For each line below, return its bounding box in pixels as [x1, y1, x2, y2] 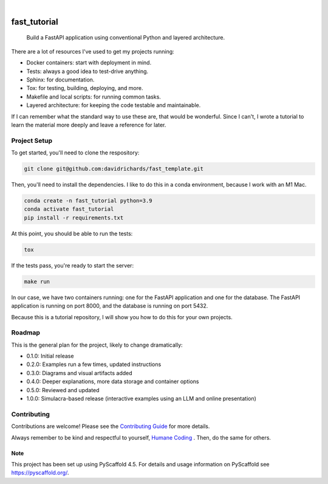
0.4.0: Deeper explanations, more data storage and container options [26, 378, 199, 385]
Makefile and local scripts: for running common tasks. [26, 93, 161, 100]
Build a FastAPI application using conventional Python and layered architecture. [26, 34, 225, 41]
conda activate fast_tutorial [24, 206, 114, 213]
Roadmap [11, 328, 41, 337]
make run [24, 278, 50, 285]
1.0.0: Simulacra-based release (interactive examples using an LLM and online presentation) [26, 395, 256, 402]
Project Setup [11, 136, 53, 145]
